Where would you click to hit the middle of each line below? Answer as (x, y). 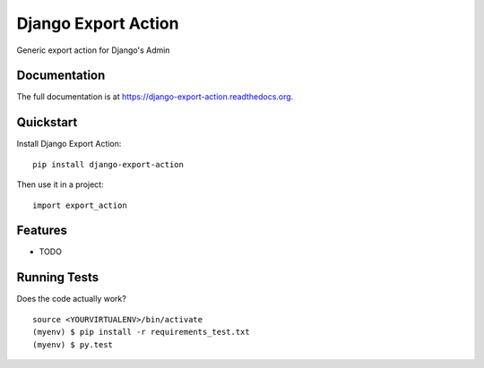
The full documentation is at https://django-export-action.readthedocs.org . (155, 97)
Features (42, 231)
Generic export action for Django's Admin (93, 50)
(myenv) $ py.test (73, 344)
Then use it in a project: (60, 184)
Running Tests (57, 278)
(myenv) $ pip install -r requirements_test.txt (141, 332)
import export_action (80, 205)
